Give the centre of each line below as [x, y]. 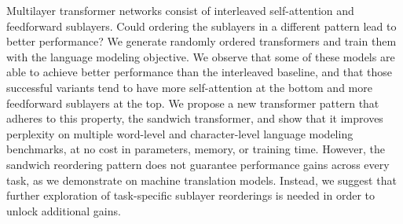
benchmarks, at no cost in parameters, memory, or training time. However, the [196, 149]
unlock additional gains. [64, 210]
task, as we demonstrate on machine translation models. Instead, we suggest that [201, 180]
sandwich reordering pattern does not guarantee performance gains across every [198, 164]
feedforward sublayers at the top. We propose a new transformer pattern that [193, 103]
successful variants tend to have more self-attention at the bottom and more [189, 87]
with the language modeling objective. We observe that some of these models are [201, 56]
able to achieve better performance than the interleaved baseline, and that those [200, 72]
